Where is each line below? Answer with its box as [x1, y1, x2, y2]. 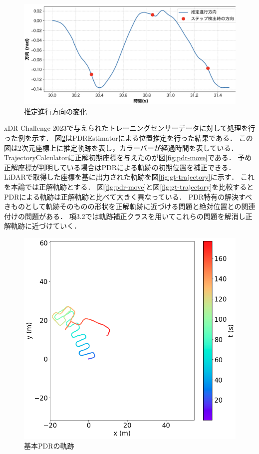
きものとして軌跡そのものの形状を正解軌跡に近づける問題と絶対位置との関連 [4, 201, 256, 212]
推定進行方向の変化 [24, 106, 87, 116]
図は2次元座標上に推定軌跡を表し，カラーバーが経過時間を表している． [4, 142, 238, 153]
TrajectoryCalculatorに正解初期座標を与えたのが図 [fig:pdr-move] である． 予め [4, 152, 252, 163]
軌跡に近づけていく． [10, 221, 81, 231]
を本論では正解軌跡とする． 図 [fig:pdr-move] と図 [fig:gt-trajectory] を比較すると [4, 181, 254, 192]
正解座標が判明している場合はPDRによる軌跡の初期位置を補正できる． [4, 162, 236, 172]
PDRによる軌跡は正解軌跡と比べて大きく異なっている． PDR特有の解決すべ [4, 191, 253, 202]
